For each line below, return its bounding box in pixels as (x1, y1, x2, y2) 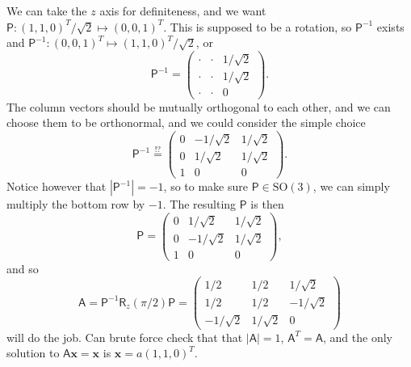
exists (376, 18, 405, 35)
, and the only (323, 328, 392, 345)
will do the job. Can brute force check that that (6, 328, 243, 345)
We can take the (6, 2, 87, 19)
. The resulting (162, 196, 237, 213)
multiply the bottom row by (6, 196, 145, 213)
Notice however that (6, 178, 107, 195)
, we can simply (312, 178, 390, 195)
